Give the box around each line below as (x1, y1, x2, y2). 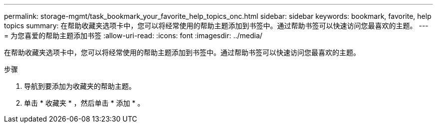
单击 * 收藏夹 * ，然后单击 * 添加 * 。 (24, 99, 145, 107)
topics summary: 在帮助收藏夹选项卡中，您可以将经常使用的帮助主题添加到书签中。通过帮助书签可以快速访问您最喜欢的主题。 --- (4, 21, 429, 30)
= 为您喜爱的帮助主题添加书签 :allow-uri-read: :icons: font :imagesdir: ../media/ (4, 31, 262, 40)
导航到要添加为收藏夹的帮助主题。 (24, 82, 136, 90)
